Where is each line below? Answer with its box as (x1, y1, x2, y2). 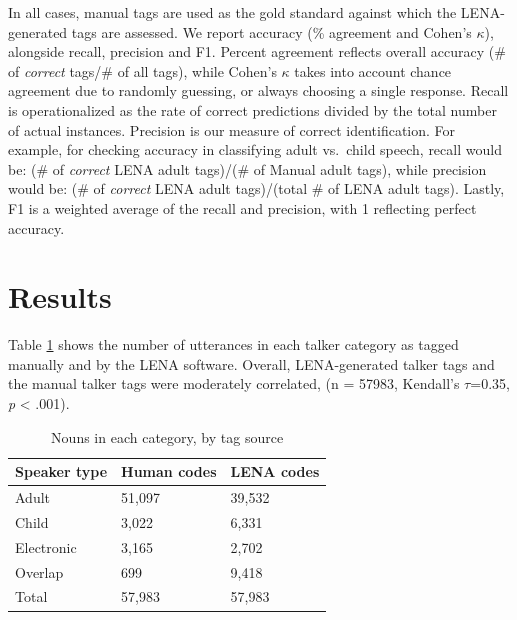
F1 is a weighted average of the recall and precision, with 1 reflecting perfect (8, 197, 477, 218)
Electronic (15, 536, 77, 557)
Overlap (15, 561, 64, 582)
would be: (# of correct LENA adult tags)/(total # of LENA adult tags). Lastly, (8, 178, 505, 199)
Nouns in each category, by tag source (51, 426, 284, 447)
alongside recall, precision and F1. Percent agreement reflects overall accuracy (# (8, 41, 506, 62)
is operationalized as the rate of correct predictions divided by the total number (8, 99, 497, 120)
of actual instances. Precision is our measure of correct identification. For (8, 119, 456, 140)
